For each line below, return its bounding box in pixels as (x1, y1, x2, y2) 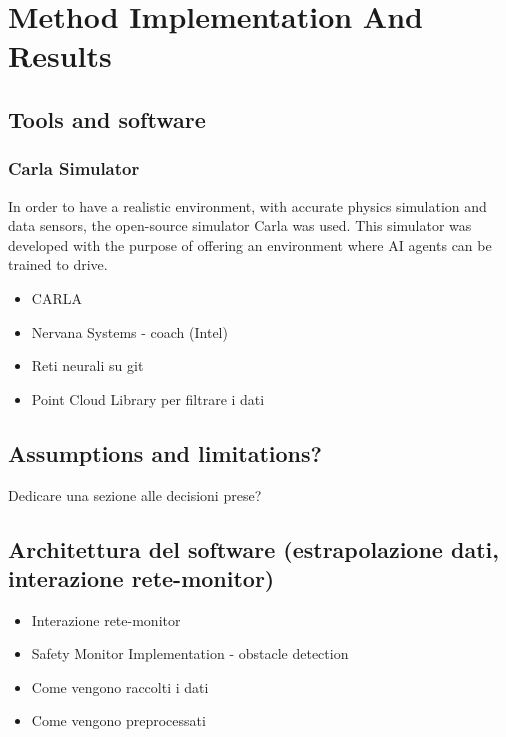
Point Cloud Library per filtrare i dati (31, 388, 265, 409)
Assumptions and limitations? (8, 437, 322, 468)
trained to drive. (8, 254, 108, 275)
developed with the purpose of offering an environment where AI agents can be (8, 234, 492, 255)
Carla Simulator (8, 156, 140, 181)
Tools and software (8, 103, 206, 134)
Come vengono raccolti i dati (31, 676, 209, 697)
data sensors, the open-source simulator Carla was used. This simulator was (8, 215, 472, 236)
